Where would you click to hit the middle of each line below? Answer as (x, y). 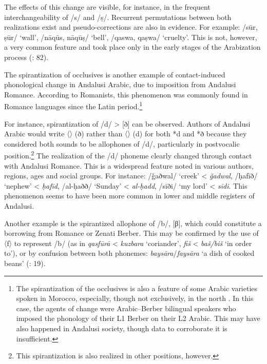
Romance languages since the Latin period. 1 (73, 105)
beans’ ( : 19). (25, 263)
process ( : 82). (26, 57)
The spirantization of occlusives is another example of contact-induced (115, 74)
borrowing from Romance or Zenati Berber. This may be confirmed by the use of (131, 233)
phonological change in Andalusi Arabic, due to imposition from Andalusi (120, 84)
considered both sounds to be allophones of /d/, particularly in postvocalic (122, 143)
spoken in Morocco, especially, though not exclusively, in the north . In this (135, 298)
